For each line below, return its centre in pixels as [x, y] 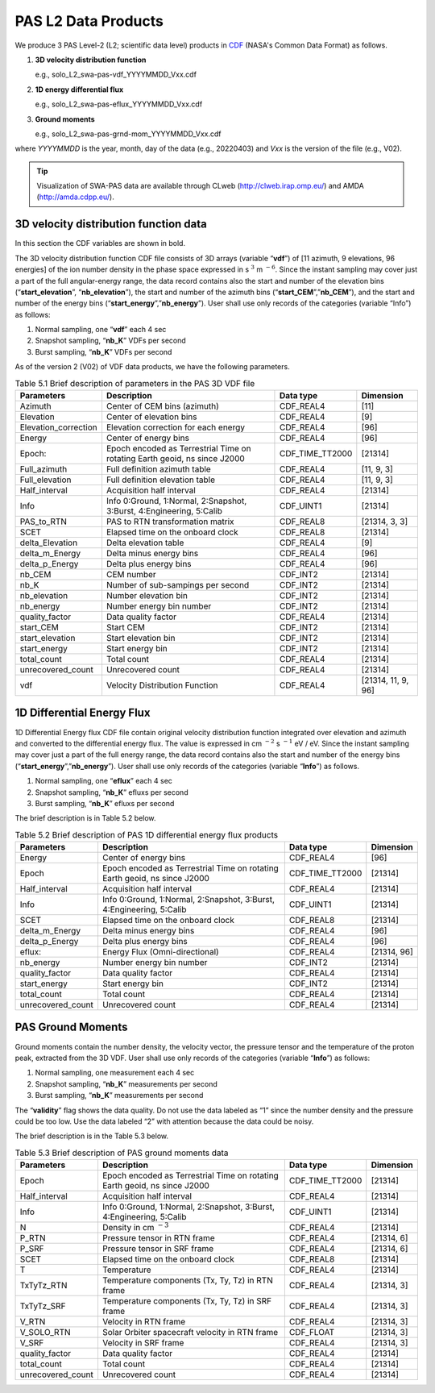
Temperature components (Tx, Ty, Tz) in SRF [187, 1301]
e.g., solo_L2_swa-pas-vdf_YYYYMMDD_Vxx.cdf [116, 75]
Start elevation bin [141, 638]
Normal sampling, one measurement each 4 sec [115, 1073]
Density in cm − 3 [135, 1227]
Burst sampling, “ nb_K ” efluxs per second [105, 803]
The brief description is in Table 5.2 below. [85, 818]
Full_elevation [46, 480]
